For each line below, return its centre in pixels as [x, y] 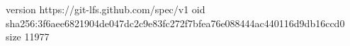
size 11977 [28, 37]
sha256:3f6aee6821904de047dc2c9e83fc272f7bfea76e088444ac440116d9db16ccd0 [175, 23]
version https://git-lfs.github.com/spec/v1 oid [106, 9]
